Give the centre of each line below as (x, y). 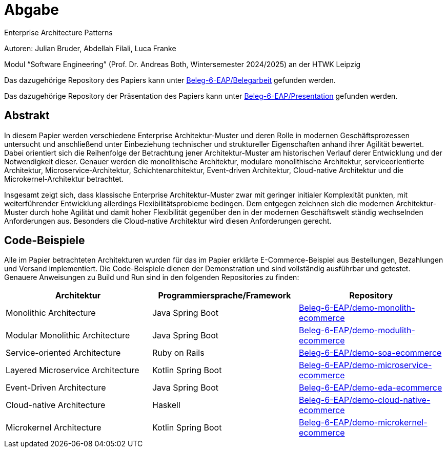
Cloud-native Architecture (56, 405)
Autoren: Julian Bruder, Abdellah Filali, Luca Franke (90, 48)
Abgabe (32, 10)
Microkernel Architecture (54, 428)
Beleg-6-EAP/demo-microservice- (365, 365)
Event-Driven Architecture (56, 388)
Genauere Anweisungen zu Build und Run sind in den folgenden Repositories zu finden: (152, 277)
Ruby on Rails (178, 353)
